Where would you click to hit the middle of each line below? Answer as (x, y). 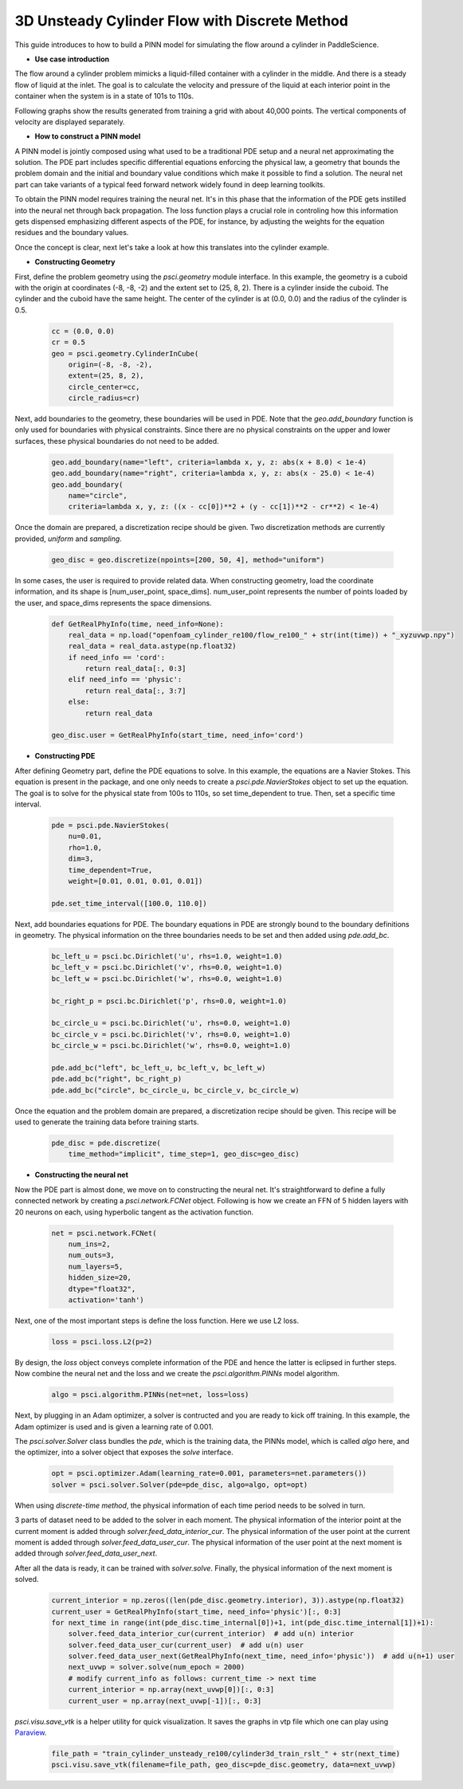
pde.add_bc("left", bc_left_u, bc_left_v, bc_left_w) (159, 1067)
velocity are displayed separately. (70, 122)
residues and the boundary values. (72, 233)
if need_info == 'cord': (117, 657)
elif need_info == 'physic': (125, 680)
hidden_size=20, (100, 1278)
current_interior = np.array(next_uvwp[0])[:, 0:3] (171, 1690)
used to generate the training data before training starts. (107, 1122)
